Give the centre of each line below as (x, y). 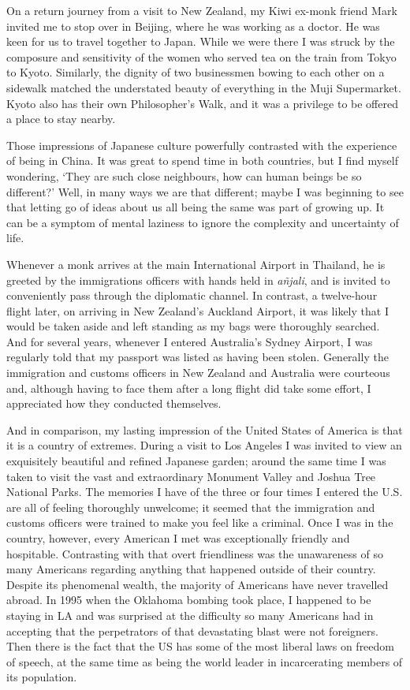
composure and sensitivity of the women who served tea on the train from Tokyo (201, 56)
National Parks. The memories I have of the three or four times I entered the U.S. (205, 492)
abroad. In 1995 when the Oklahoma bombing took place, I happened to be (189, 600)
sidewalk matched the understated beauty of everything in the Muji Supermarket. (204, 87)
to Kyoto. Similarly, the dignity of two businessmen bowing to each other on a (196, 72)
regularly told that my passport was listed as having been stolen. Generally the (198, 357)
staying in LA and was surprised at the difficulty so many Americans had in (190, 615)
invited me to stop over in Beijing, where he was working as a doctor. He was (193, 26)
